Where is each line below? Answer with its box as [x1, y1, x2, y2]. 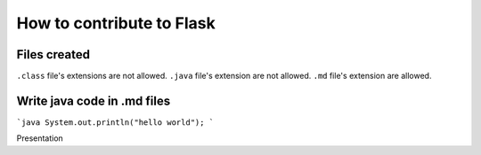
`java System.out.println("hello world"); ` [16, 117, 215, 128]
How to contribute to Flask [16, 13, 216, 33]
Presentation [16, 133, 64, 143]
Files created [16, 47, 91, 62]
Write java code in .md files [16, 93, 171, 108]
